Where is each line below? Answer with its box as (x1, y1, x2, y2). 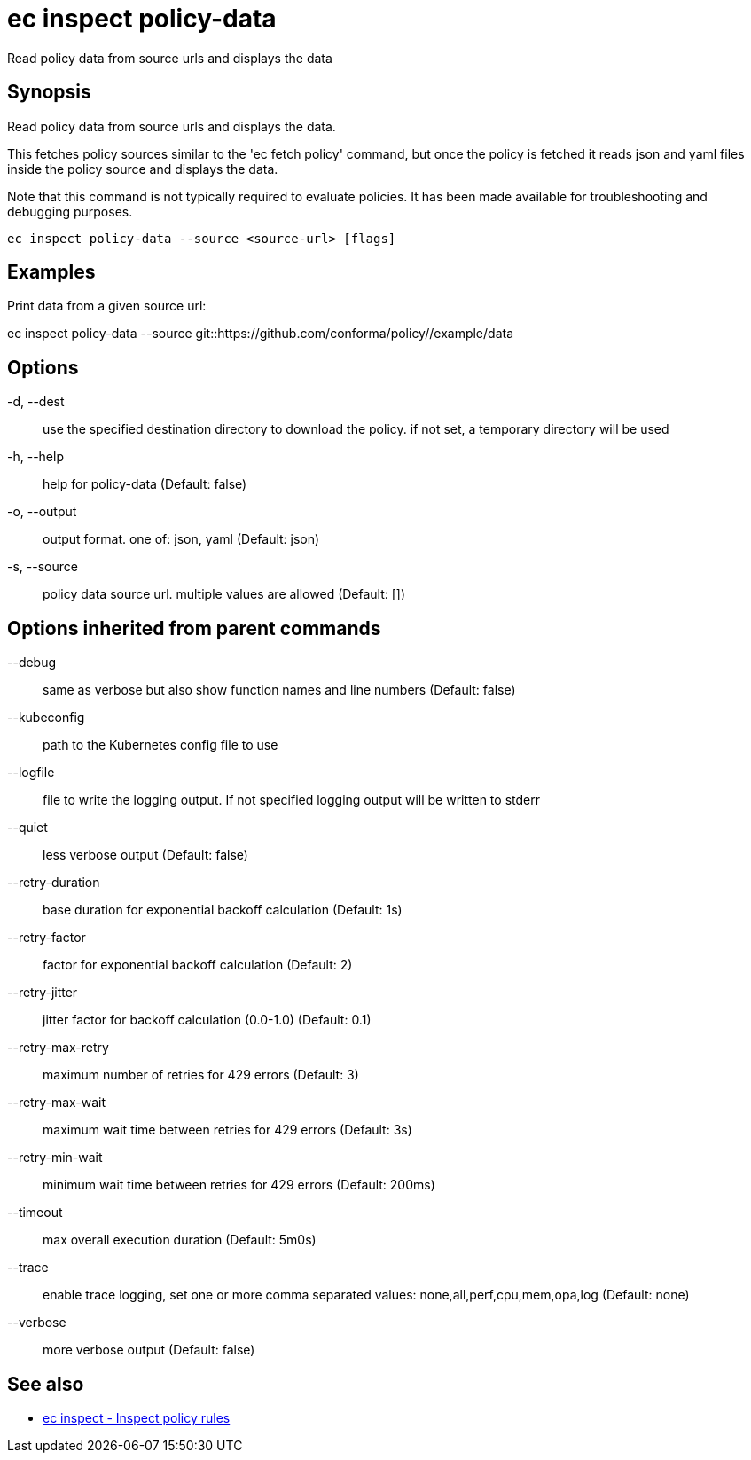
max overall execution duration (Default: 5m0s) (43, 1232, 317, 1248)
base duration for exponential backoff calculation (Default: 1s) (43, 902, 403, 918)
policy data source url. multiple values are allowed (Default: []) (43, 586, 406, 602)
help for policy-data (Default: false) (43, 476, 247, 492)
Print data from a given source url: (7, 298, 207, 314)
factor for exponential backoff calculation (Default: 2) (43, 957, 353, 973)
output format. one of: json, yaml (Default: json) (43, 531, 320, 547)
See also (7, 1372, 84, 1395)
